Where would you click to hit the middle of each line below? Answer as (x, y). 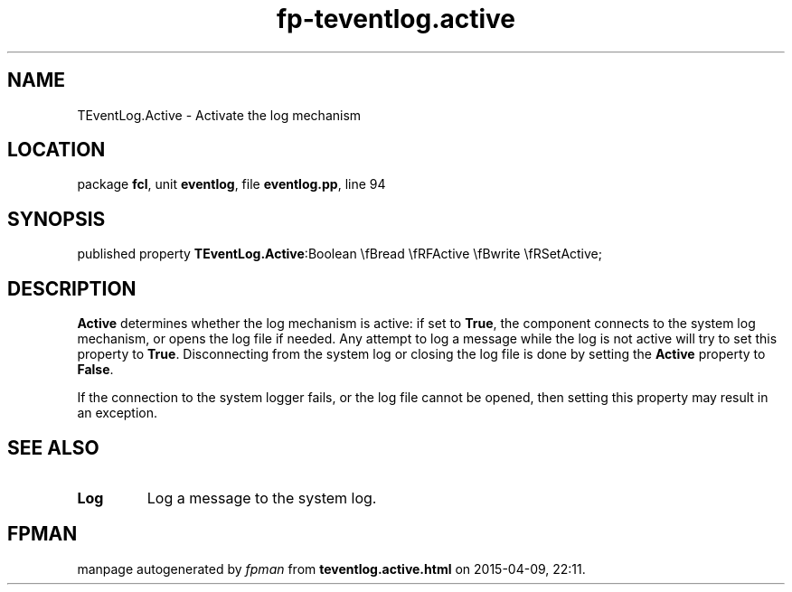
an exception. (118, 413)
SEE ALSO (53, 447)
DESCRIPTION (72, 288)
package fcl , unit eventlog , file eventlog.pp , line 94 (231, 184)
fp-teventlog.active (396, 19)
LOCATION (57, 150)
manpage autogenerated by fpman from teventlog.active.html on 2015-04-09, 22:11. (331, 569)
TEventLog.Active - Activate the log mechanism (219, 115)
